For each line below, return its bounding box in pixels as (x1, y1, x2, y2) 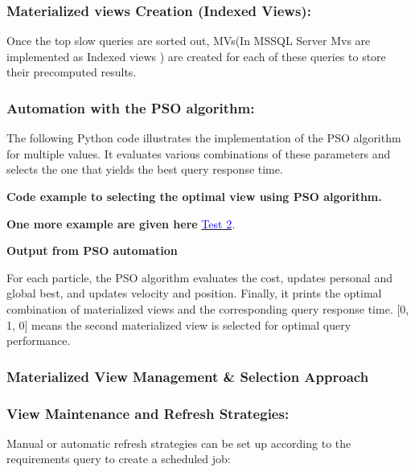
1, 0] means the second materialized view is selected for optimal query (6, 316, 351, 333)
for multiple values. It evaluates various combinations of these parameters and (6, 145, 391, 162)
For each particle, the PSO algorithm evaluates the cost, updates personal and (6, 269, 392, 285)
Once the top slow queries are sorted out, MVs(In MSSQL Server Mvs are (6, 32, 371, 49)
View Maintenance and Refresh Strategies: (6, 403, 290, 423)
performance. (6, 332, 71, 349)
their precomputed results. (6, 64, 137, 80)
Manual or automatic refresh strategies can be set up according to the (6, 434, 351, 451)
